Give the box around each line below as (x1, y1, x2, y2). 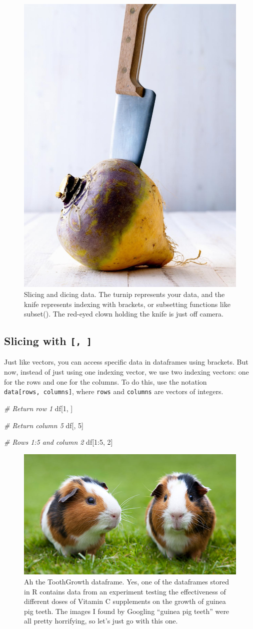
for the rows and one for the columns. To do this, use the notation (4, 376, 207, 387)
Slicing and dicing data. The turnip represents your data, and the (24, 288, 225, 299)
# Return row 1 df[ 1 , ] (4, 403, 73, 413)
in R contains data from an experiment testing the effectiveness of (24, 586, 226, 596)
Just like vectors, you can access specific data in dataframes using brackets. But (4, 357, 248, 367)
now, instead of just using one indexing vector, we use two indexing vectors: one (4, 367, 249, 377)
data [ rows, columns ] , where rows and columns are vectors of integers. (4, 386, 223, 397)
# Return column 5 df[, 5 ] (4, 420, 83, 430)
